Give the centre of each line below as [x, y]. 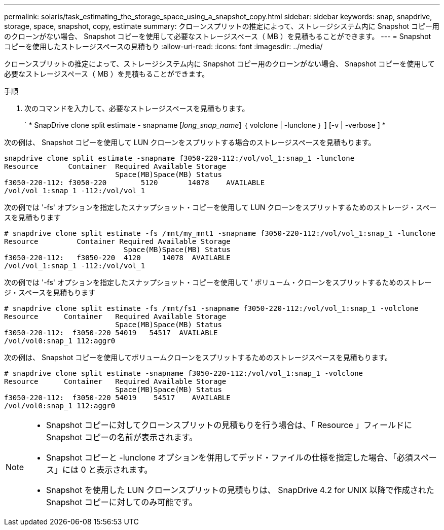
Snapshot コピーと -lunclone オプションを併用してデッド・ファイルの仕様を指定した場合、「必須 [230, 457]
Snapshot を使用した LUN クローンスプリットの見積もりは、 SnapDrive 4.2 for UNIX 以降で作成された [240, 490]
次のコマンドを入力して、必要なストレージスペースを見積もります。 [137, 108]
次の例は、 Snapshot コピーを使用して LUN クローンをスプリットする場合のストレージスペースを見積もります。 [190, 142]
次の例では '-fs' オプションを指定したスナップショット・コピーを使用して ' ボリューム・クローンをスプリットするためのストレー [218, 282]
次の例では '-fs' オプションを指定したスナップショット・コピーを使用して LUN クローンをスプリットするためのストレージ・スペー [220, 207]
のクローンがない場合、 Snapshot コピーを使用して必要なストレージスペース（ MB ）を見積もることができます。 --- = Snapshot [218, 36]
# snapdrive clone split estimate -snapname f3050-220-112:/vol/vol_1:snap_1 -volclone [184, 373]
